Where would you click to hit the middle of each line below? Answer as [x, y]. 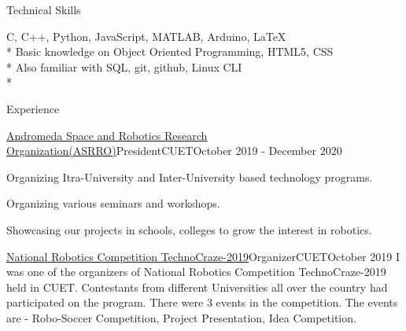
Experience [33, 108]
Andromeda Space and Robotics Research [107, 135]
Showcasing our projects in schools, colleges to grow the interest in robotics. [189, 229]
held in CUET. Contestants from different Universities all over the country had [197, 287]
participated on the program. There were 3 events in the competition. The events [202, 302]
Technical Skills [44, 9]
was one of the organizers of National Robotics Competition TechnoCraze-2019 [196, 272]
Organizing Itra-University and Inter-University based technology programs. [190, 177]
